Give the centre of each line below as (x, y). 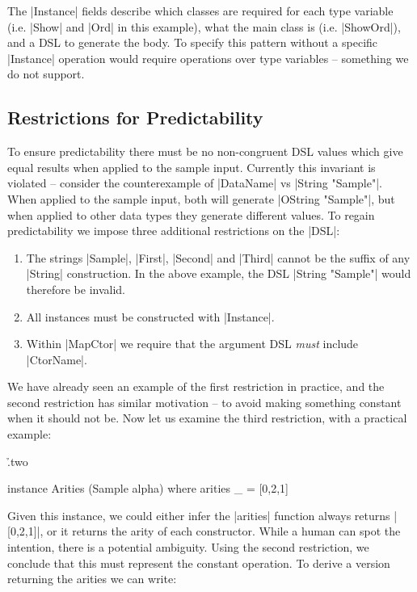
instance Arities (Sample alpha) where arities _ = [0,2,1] (148, 488)
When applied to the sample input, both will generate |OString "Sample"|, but (201, 198)
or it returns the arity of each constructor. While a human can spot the (224, 531)
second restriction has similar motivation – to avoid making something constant (204, 402)
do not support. (46, 74)
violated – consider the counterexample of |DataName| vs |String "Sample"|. (195, 183)
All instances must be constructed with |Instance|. (150, 316)
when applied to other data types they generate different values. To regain (191, 214)
